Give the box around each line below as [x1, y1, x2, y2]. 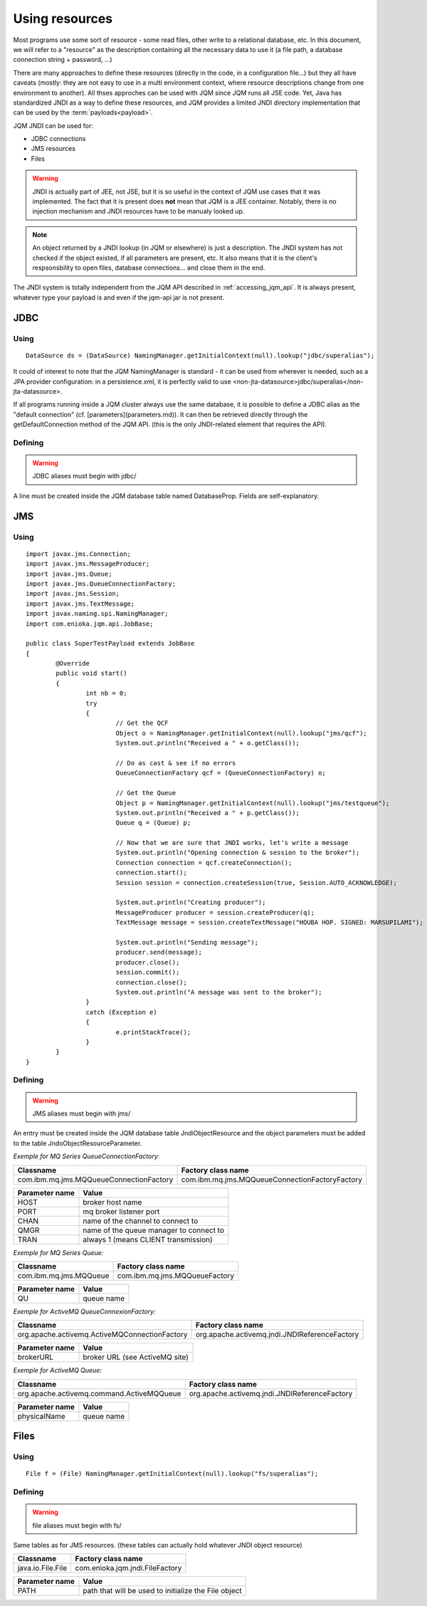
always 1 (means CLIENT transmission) [83, 1234, 213, 1244]
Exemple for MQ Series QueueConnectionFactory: [13, 1152, 160, 1160]
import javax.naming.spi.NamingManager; [26, 609, 169, 618]
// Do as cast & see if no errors [115, 759, 236, 767]
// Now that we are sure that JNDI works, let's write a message [115, 839, 349, 847]
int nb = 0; [85, 689, 127, 698]
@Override [56, 659, 90, 668]
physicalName [17, 1411, 65, 1421]
